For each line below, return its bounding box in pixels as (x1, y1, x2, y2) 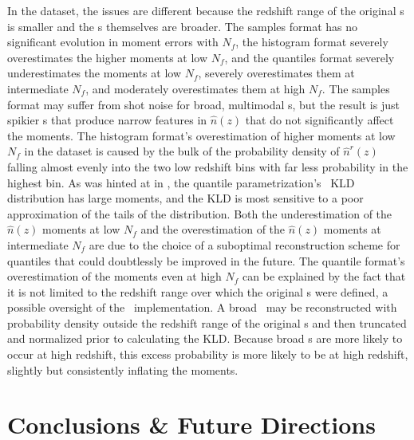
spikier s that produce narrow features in (7, 112, 207, 128)
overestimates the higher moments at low (7, 49, 208, 65)
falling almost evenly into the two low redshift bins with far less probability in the (7, 158, 408, 175)
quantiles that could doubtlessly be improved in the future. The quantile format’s (7, 252, 405, 269)
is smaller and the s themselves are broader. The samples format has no (7, 18, 358, 34)
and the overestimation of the (140, 221, 286, 238)
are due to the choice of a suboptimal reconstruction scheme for (89, 236, 400, 253)
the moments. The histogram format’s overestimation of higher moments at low (7, 127, 396, 143)
